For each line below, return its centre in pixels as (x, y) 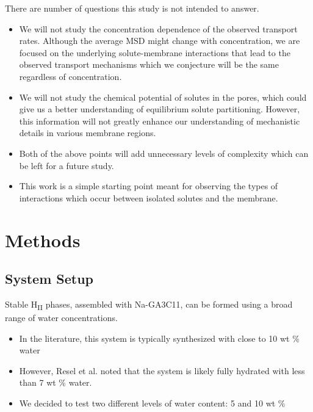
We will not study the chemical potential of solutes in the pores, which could (163, 97)
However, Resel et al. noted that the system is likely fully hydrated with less (162, 370)
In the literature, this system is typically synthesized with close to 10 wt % (159, 338)
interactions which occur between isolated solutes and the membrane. (149, 197)
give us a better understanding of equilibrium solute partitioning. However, (160, 109)
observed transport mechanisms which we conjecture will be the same (149, 64)
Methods (43, 240)
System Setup (49, 279)
